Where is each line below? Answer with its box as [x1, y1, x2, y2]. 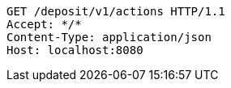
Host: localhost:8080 [6, 44, 143, 57]
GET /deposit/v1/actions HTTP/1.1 [6, 5, 225, 18]
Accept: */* [6, 18, 82, 31]
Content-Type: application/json [6, 31, 212, 44]
